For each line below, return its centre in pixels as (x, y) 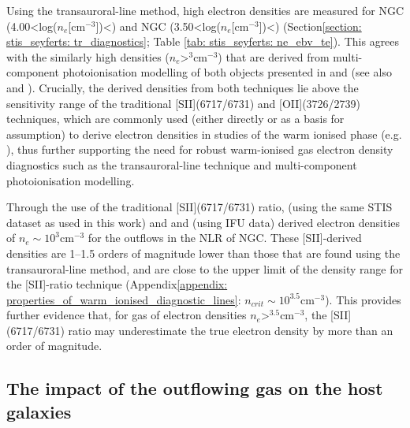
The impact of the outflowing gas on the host (195, 388)
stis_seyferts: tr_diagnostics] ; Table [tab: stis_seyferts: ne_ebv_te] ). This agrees (203, 41)
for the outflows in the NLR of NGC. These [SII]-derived (225, 238)
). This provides (363, 299)
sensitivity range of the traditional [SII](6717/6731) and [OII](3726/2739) (184, 103)
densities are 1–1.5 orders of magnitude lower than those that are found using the (203, 253)
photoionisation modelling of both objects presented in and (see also (227, 72)
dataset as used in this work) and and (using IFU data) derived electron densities (203, 222)
